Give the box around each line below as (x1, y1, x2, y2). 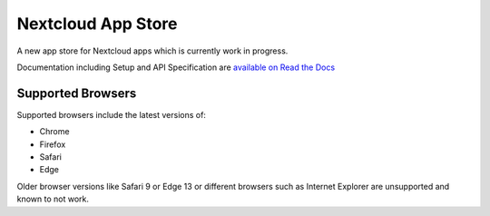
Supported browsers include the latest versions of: (16, 109, 206, 120)
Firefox (39, 139, 66, 150)
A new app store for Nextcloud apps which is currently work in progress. (16, 45, 289, 56)
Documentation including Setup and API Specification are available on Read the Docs (16, 62, 336, 73)
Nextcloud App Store (16, 14, 178, 34)
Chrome (39, 126, 70, 137)
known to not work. (16, 193, 90, 204)
